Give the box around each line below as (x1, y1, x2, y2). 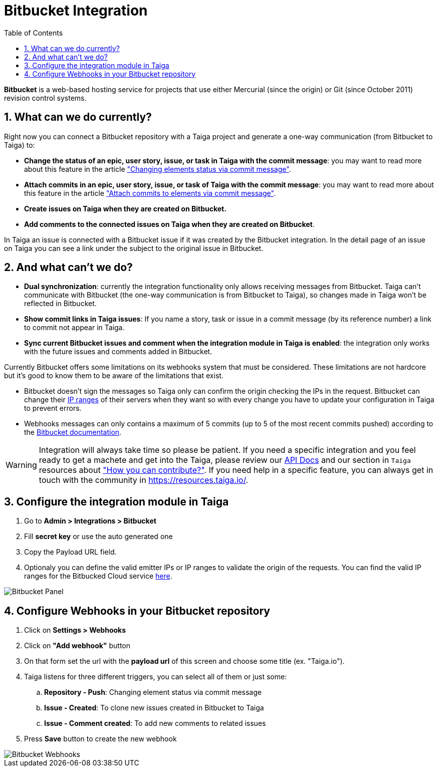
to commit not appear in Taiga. (24, 323, 125, 332)
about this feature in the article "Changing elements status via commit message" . (24, 164, 291, 173)
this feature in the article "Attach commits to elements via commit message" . (24, 188, 276, 197)
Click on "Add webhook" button (24, 641, 131, 650)
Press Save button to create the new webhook (24, 734, 177, 743)
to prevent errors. (24, 404, 82, 413)
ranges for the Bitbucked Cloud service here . (24, 572, 172, 581)
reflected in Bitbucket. (24, 299, 97, 308)
